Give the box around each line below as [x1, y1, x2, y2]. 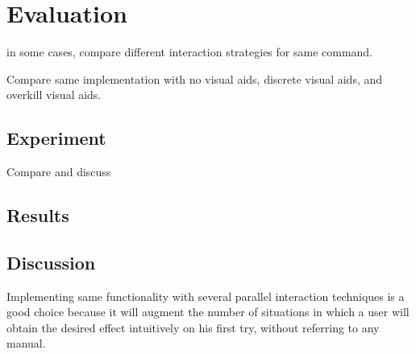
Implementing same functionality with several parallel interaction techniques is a [6, 287, 405, 304]
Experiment [6, 126, 106, 150]
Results [6, 203, 69, 228]
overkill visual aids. [6, 86, 102, 103]
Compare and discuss [6, 163, 111, 180]
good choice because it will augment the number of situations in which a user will [6, 303, 410, 320]
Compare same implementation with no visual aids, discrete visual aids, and [6, 70, 383, 87]
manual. [6, 335, 46, 352]
